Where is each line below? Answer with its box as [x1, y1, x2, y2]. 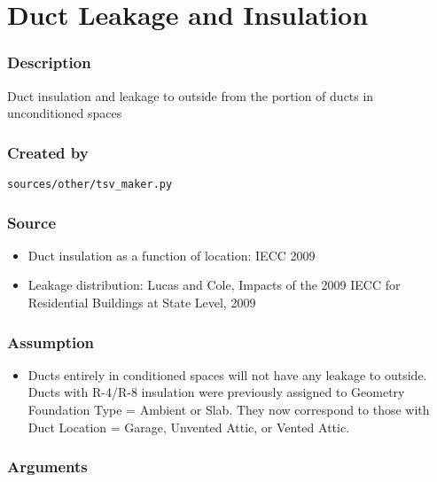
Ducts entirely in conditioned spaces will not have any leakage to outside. [27, 365, 427, 384]
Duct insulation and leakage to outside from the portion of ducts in [7, 86, 374, 105]
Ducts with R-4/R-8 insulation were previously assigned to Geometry [27, 383, 405, 401]
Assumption [7, 330, 95, 353]
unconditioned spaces [7, 104, 122, 122]
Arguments [7, 455, 88, 478]
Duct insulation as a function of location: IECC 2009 [27, 245, 316, 264]
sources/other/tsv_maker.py [7, 178, 173, 190]
